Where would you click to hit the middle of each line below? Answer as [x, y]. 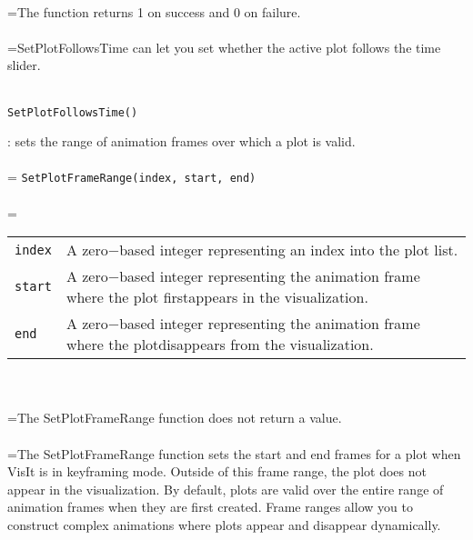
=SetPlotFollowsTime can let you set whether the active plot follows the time [224, 47]
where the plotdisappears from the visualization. [220, 345]
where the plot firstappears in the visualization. [217, 297]
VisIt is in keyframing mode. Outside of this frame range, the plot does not [217, 471]
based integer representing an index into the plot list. [289, 250]
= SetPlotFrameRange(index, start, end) [132, 177]
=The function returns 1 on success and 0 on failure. [154, 11]
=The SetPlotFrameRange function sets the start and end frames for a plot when [234, 453]
